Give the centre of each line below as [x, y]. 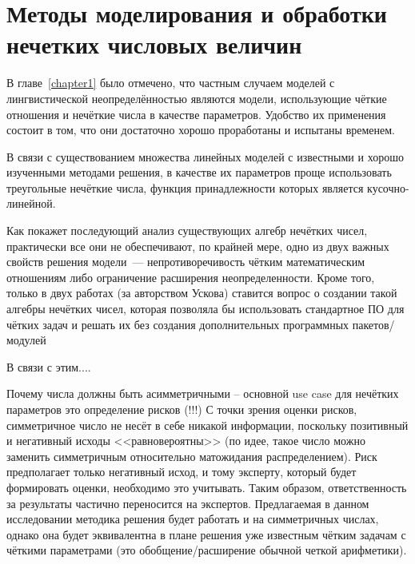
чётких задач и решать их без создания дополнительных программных [178, 324]
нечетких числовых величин [154, 44]
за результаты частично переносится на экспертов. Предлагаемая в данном [188, 503]
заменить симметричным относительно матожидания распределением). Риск [192, 456]
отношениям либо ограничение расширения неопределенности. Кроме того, [191, 277]
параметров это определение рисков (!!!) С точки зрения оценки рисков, [182, 409]
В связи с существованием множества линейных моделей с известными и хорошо [205, 156]
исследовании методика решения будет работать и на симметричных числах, [193, 519]
